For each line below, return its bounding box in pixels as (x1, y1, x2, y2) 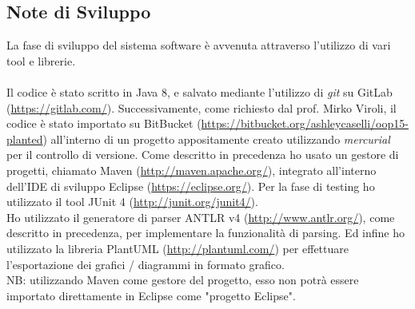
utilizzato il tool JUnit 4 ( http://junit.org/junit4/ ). (6, 193, 258, 210)
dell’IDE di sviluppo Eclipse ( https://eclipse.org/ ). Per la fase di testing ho (6, 177, 375, 194)
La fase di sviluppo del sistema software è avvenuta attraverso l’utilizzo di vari (6, 37, 391, 53)
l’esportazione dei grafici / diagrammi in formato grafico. (6, 256, 285, 272)
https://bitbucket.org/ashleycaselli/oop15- (201, 115, 409, 132)
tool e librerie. (6, 52, 76, 69)
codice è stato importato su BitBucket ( (6, 115, 202, 132)
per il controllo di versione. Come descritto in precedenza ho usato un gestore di (6, 146, 399, 163)
